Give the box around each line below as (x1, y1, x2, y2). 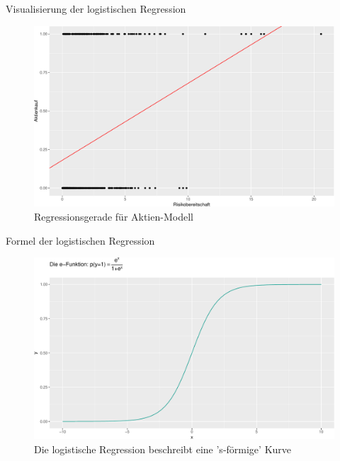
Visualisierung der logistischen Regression (6, 1, 186, 16)
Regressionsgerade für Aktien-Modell (34, 209, 193, 224)
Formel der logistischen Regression (6, 233, 155, 247)
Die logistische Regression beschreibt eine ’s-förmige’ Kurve (34, 441, 292, 456)
